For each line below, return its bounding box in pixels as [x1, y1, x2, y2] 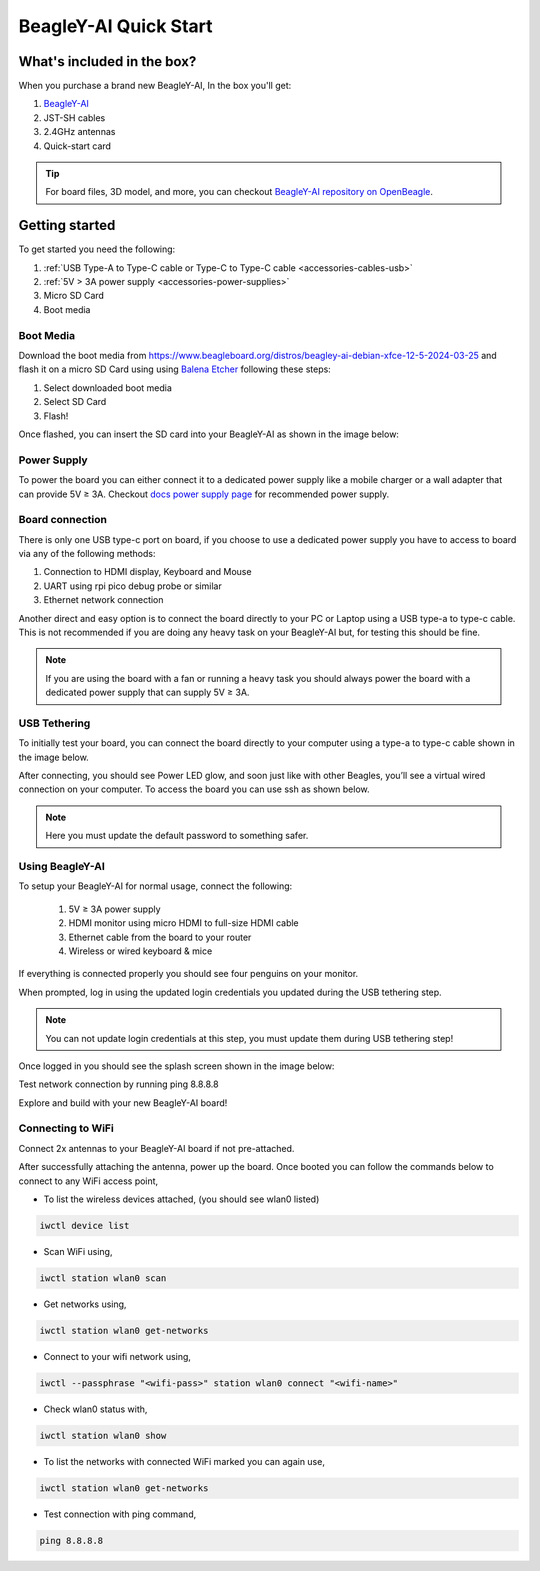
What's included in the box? [18, 53, 197, 70]
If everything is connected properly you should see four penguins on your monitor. [18, 968, 359, 980]
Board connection [18, 513, 108, 527]
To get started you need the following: [18, 243, 176, 255]
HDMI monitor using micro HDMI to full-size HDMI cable [68, 917, 299, 929]
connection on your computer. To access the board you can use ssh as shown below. [18, 783, 370, 795]
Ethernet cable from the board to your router [68, 931, 252, 943]
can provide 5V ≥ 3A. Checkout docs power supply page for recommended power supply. [18, 488, 390, 500]
